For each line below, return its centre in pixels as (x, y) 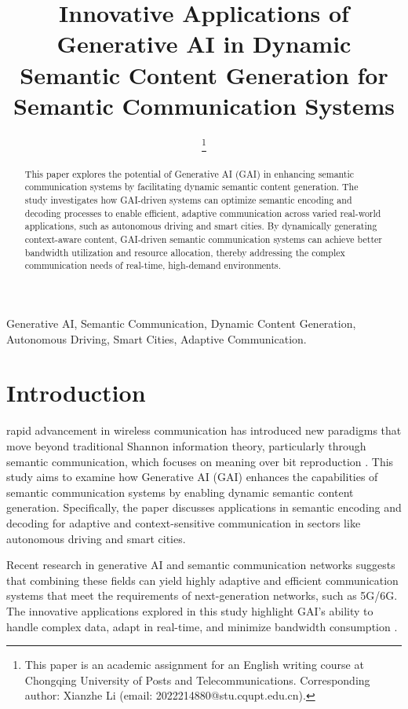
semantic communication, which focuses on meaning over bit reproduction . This (200, 461)
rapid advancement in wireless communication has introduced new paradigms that (204, 430)
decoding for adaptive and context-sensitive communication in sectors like (184, 522)
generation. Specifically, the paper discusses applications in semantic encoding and (204, 507)
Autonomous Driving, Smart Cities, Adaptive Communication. (157, 338)
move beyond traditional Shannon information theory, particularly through (186, 445)
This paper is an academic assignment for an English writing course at (194, 665)
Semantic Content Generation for (204, 74)
